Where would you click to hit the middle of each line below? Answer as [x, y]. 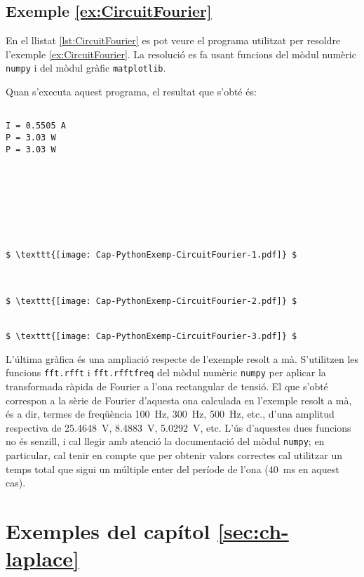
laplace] [43, 558]
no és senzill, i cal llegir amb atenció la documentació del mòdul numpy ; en [165, 441]
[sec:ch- [253, 531]
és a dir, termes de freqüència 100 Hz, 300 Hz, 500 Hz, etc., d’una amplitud [170, 414]
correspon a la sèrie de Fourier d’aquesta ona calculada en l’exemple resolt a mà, [179, 400]
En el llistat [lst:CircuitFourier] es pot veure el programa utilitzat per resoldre [173, 40]
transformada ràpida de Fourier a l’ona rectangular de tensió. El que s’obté [167, 386]
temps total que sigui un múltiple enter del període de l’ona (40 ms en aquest [173, 469]
